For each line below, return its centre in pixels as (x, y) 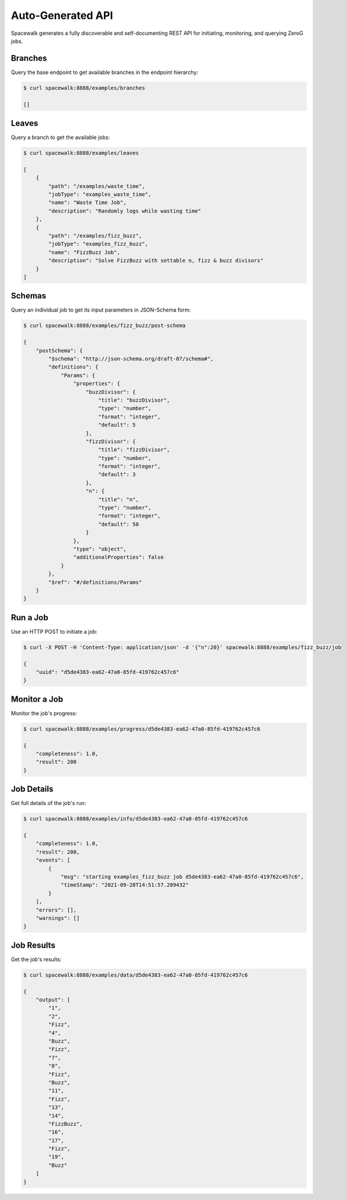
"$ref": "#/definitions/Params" (95, 582)
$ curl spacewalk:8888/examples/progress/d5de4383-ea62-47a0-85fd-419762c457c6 (142, 729)
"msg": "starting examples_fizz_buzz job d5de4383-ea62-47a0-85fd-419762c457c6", (182, 877)
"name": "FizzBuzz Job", (84, 252)
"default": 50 (118, 524)
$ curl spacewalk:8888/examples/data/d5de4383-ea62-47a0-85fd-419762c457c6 (136, 975)
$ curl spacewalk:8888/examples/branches (84, 88)
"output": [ (53, 1000)
